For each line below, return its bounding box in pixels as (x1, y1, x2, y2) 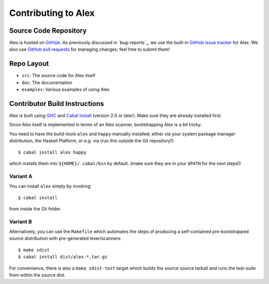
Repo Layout (9, 60, 49, 68)
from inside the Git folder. (9, 205, 62, 211)
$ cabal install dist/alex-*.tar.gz (18, 254, 108, 260)
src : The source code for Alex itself (21, 73, 96, 79)
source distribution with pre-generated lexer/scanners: (9, 235, 122, 241)
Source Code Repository (9, 26, 87, 35)
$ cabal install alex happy (18, 149, 87, 155)
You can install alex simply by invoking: (9, 183, 92, 189)
